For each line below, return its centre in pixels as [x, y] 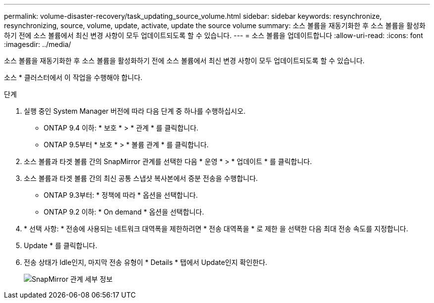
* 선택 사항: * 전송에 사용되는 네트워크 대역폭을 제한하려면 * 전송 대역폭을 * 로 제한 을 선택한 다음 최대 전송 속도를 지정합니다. [216, 229]
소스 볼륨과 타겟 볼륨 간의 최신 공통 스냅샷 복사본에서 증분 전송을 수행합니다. [141, 178]
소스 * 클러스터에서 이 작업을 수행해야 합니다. [73, 77]
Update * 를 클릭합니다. [61, 245]
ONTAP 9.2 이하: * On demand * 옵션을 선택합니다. [124, 212]
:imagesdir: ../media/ [38, 44]
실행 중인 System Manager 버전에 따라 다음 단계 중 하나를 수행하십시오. [135, 111]
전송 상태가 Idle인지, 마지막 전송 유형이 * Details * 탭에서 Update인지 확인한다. [146, 262]
